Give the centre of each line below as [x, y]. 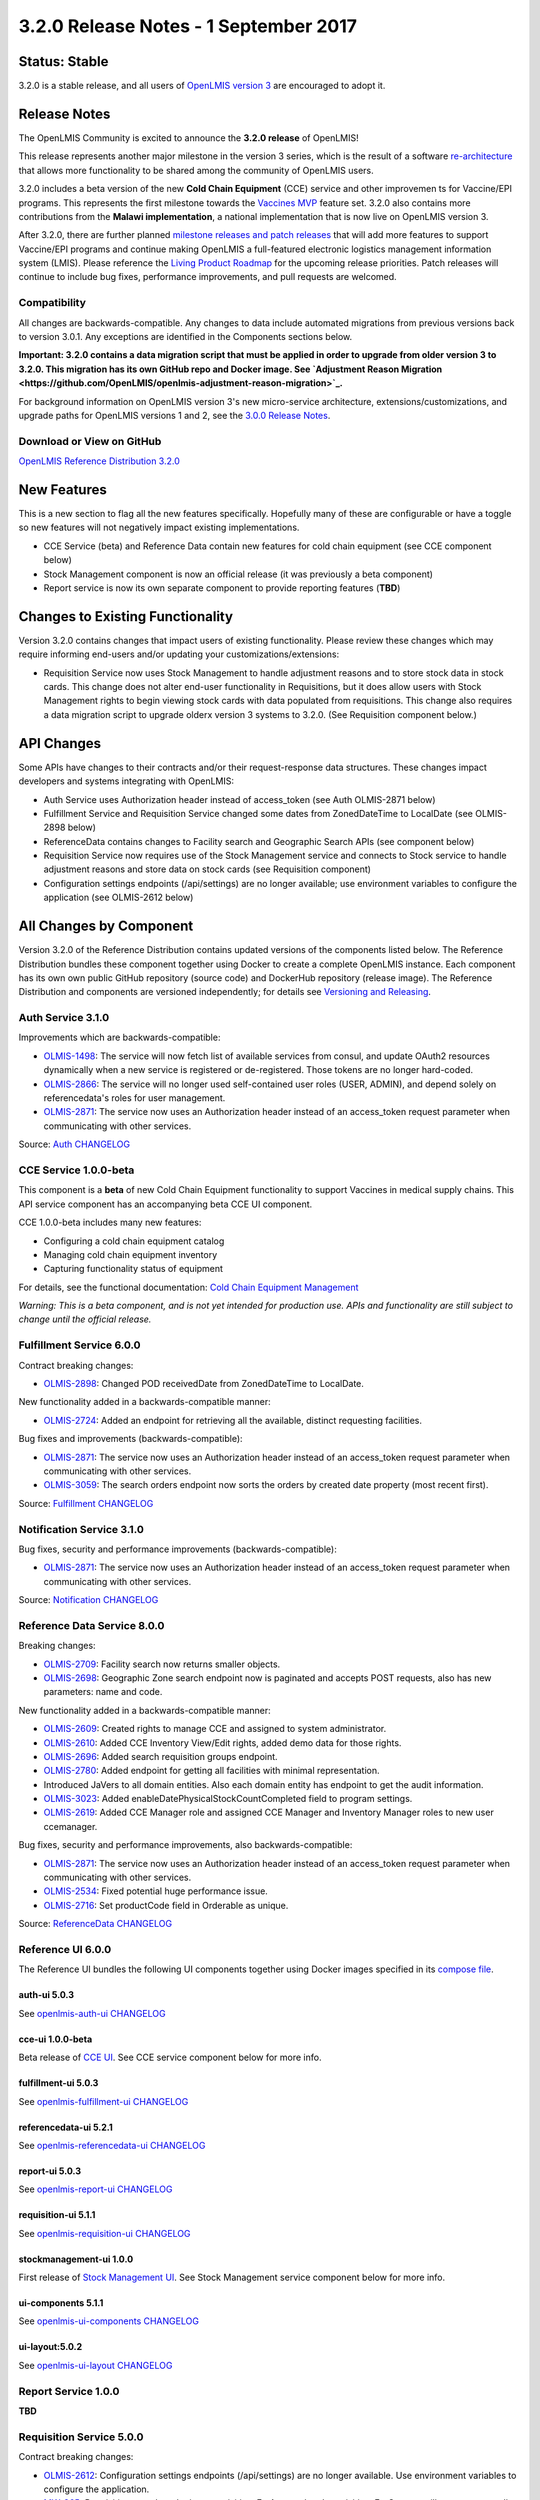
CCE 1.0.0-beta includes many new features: [110, 1222]
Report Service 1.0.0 [69, 2391]
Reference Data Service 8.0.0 [91, 1625]
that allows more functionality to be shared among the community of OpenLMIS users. [196, 170]
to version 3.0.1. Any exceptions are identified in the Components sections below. [185, 337]
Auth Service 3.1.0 [64, 1018]
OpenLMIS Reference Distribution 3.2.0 [99, 461]
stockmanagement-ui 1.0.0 [76, 2259]
